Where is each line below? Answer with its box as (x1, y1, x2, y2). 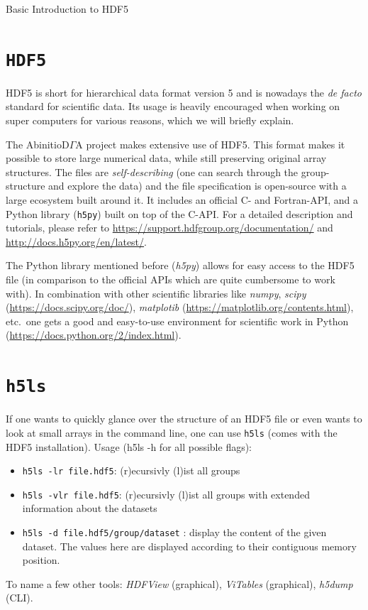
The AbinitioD (6, 136, 69, 151)
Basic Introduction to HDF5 (6, 1, 128, 16)
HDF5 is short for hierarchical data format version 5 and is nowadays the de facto (6, 85, 362, 99)
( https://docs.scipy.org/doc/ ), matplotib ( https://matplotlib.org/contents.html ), (6, 300, 354, 315)
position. (22, 552, 60, 567)
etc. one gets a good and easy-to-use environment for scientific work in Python (6, 313, 349, 328)
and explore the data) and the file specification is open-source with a (48, 178, 347, 193)
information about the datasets (22, 501, 157, 516)
